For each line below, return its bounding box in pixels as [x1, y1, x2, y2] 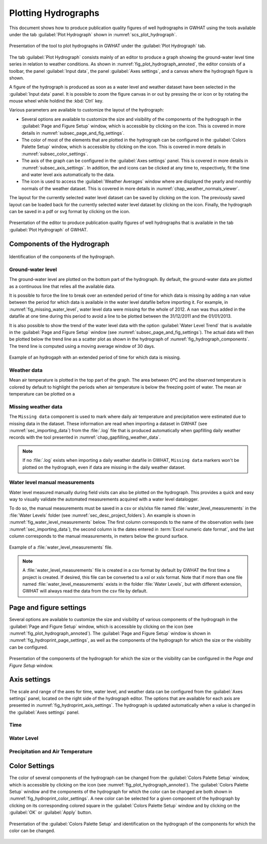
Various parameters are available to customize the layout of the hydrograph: [9, 107, 164, 113]
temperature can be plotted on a [9, 391, 75, 397]
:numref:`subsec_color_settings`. [21, 151, 89, 157]
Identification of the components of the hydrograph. [9, 254, 115, 260]
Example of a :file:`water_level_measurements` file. [9, 544, 113, 550]
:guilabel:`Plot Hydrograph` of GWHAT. [9, 226, 88, 232]
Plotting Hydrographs [9, 7, 100, 18]
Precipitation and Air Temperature [9, 748, 93, 755]
